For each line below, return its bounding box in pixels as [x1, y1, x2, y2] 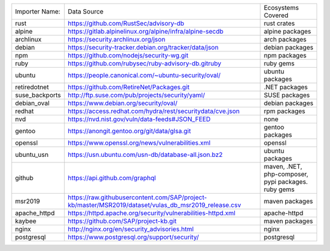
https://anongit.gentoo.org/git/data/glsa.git [67, 127, 191, 135]
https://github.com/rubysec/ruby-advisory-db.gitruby [67, 59, 222, 67]
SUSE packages [263, 91, 310, 99]
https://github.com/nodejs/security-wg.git [67, 51, 189, 59]
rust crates [263, 19, 295, 27]
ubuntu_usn [15, 150, 49, 159]
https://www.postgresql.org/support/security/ [67, 233, 199, 241]
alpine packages [263, 27, 312, 35]
